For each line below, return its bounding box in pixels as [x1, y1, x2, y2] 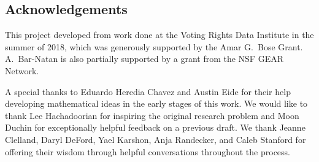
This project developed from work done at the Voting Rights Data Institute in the [5, 28, 314, 41]
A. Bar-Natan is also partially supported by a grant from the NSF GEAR [5, 52, 284, 65]
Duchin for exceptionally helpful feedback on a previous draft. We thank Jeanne [5, 121, 306, 134]
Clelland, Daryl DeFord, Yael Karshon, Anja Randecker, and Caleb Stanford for [5, 133, 306, 145]
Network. [5, 64, 39, 77]
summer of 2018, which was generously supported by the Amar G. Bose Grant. [5, 40, 303, 53]
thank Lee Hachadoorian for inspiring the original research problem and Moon [5, 109, 299, 121]
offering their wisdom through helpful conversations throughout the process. [5, 145, 290, 158]
